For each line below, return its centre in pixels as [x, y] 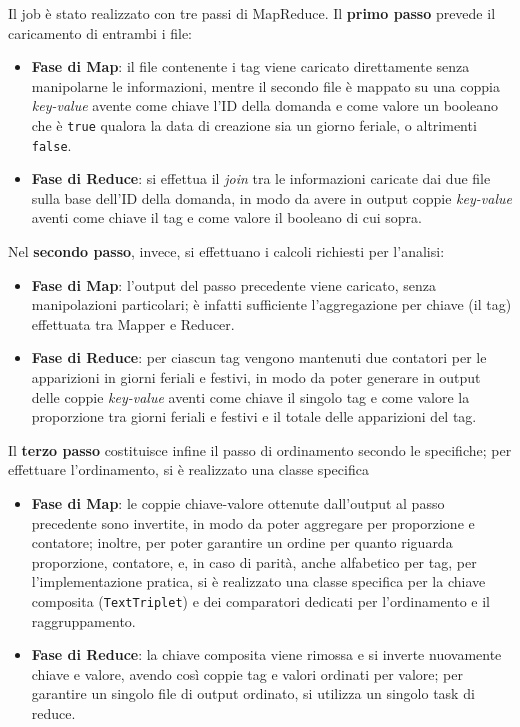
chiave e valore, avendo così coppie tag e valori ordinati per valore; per [247, 673]
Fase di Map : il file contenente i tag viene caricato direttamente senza [250, 66]
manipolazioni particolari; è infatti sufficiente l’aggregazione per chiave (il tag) [271, 304]
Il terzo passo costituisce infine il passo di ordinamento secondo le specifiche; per [260, 449]
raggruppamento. [83, 620]
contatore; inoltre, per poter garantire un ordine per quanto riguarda [242, 542]
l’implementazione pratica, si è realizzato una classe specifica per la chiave [258, 581]
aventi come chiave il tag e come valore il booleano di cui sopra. [226, 217]
